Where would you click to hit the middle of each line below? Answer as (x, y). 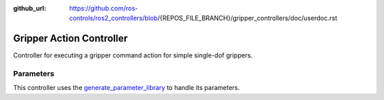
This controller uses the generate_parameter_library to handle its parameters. (127, 88)
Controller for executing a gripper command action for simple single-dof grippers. (133, 55)
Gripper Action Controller (70, 39)
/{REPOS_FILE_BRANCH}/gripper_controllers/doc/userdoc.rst (247, 18)
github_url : (30, 8)
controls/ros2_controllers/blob (113, 18)
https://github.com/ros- (104, 8)
